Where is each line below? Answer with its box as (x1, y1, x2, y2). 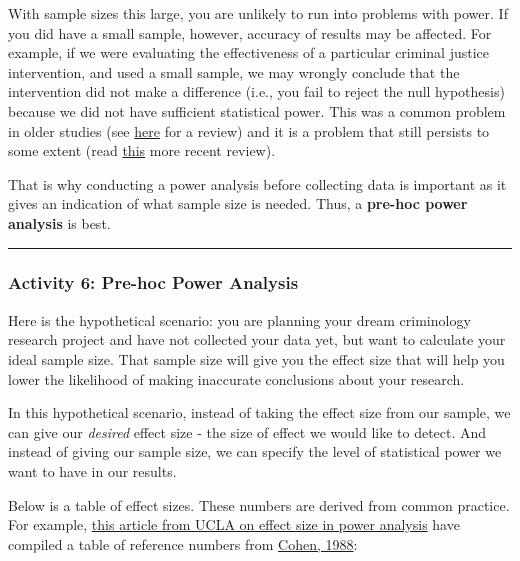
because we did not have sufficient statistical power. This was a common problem (8, 100, 506, 121)
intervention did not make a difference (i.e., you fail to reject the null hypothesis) (8, 81, 505, 102)
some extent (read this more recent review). (8, 140, 276, 161)
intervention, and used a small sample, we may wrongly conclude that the (8, 61, 460, 82)
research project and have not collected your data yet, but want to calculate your (8, 329, 506, 350)
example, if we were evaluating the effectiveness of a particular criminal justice (8, 42, 489, 63)
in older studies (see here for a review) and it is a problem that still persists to (8, 120, 490, 141)
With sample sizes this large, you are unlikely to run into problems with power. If (8, 3, 508, 23)
